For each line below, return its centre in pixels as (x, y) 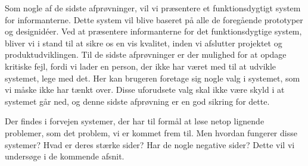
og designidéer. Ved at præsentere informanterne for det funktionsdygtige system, (153, 31)
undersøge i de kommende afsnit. (65, 156)
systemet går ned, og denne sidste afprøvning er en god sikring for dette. (137, 101)
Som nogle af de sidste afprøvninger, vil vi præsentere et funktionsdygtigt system (153, 8)
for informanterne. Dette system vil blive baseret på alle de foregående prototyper (154, 19)
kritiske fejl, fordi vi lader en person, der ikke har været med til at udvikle (141, 66)
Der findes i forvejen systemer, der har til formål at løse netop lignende (135, 121)
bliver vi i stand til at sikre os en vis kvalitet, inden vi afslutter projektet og (144, 43)
